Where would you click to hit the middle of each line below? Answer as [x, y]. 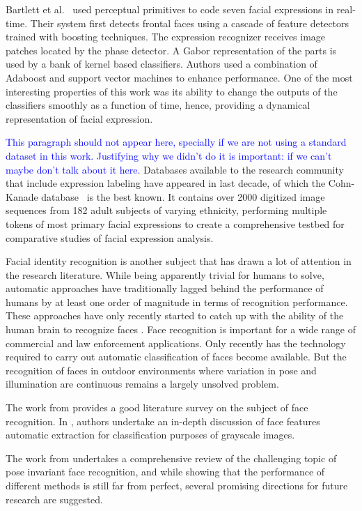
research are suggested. [54, 499]
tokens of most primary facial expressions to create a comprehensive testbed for [175, 223]
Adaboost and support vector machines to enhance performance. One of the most [179, 77]
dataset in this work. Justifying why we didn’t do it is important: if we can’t [169, 155]
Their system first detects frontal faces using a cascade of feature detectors [190, 23]
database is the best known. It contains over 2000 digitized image [183, 196]
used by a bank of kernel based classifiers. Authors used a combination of [162, 64]
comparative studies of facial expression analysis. [110, 237]
